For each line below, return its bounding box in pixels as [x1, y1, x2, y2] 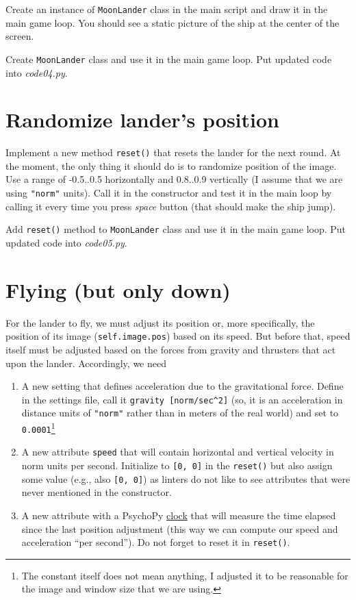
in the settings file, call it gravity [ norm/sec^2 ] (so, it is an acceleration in [21, 392, 343, 406]
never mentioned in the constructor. [21, 485, 172, 499]
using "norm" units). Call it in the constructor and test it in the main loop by [5, 186, 332, 200]
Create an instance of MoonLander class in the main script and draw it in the [5, 2, 328, 16]
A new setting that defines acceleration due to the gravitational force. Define [21, 379, 344, 393]
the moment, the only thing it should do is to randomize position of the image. [5, 158, 337, 173]
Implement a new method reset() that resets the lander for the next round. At [5, 145, 341, 160]
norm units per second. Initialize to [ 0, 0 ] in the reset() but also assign [21, 458, 333, 472]
